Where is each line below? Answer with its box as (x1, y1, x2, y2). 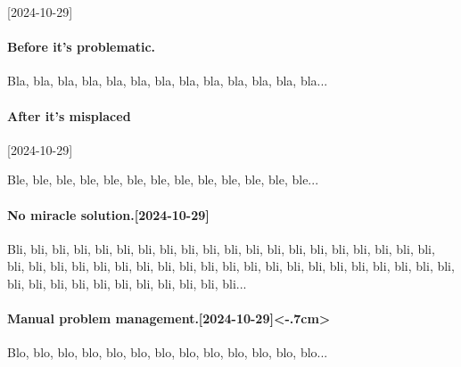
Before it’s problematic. (7, 37, 156, 56)
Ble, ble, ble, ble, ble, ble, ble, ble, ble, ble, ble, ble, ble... (7, 170, 319, 189)
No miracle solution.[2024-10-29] (7, 205, 210, 224)
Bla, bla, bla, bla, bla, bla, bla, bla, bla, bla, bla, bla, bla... (7, 71, 328, 90)
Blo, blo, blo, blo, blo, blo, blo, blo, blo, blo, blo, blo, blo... (7, 343, 328, 362)
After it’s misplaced (7, 106, 131, 125)
